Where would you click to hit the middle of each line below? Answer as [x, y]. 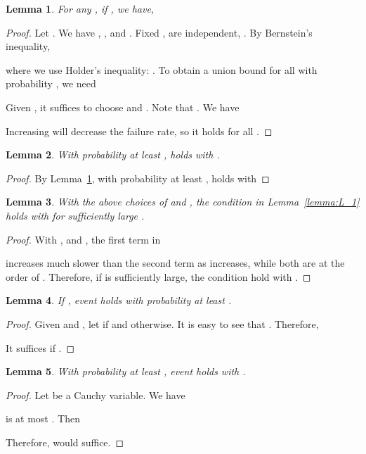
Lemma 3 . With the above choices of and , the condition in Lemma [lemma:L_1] [183, 202]
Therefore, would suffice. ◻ [65, 442]
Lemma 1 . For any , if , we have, [80, 8]
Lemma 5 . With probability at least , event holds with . [126, 371]
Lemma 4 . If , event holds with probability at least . [119, 300]
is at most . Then [43, 418]
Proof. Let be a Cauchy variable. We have [96, 395]
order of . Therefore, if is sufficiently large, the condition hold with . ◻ [158, 276]
